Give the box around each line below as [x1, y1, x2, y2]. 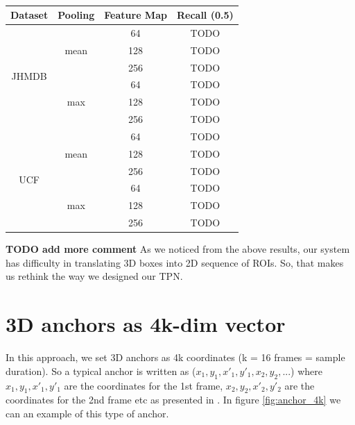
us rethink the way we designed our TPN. [6, 269, 183, 283]
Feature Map [104, 8, 167, 22]
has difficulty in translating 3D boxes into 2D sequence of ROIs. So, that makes [6, 255, 344, 269]
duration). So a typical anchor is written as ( [6, 363, 196, 378]
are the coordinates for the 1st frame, [64, 378, 223, 392]
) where [291, 363, 323, 378]
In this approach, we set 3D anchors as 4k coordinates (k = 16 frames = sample [6, 350, 345, 365]
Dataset [10, 8, 49, 22]
